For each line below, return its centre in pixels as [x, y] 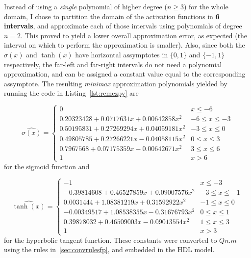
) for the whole [206, 6]
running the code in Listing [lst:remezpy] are [71, 93]
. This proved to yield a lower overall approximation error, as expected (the [134, 35]
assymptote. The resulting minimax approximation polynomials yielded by [116, 83]
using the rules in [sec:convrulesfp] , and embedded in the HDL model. [109, 249]
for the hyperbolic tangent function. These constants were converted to [111, 240]
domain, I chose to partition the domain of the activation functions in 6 [112, 16]
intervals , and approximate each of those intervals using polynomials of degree [123, 26]
